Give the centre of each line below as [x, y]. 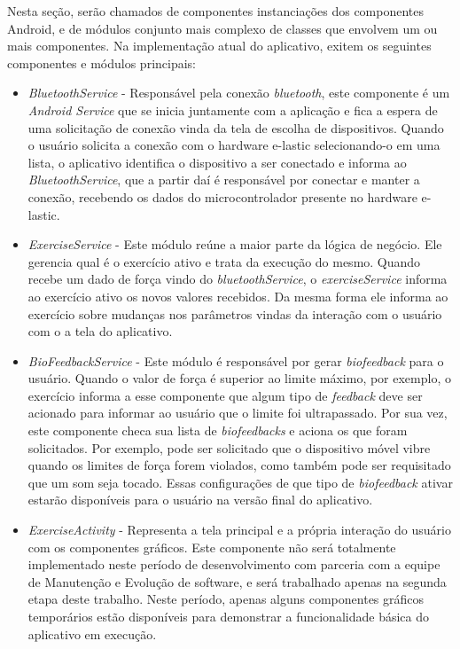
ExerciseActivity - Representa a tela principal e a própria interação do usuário [239, 530]
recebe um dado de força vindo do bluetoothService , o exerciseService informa [238, 279]
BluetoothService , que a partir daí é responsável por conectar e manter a [224, 180]
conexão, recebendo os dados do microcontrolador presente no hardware [222, 196]
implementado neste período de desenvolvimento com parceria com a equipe [234, 564]
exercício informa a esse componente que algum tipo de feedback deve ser [225, 395]
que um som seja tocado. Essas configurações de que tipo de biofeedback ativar [240, 482]
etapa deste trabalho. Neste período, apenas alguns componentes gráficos [226, 599]
